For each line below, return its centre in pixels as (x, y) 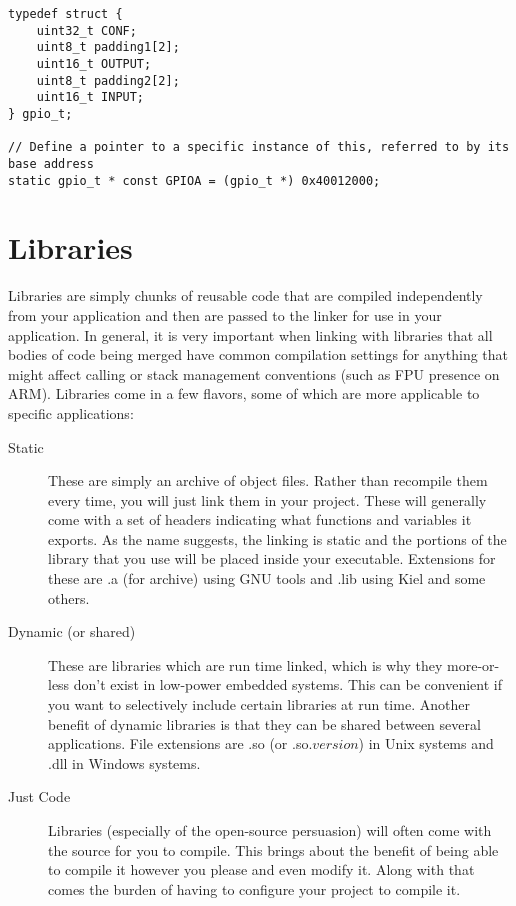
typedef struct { (65, 14)
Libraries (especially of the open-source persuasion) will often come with (270, 830)
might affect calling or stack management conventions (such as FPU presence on (254, 373)
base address (51, 163)
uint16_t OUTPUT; (94, 63)
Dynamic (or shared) (72, 631)
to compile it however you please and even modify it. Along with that (261, 869)
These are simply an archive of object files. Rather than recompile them (268, 480)
